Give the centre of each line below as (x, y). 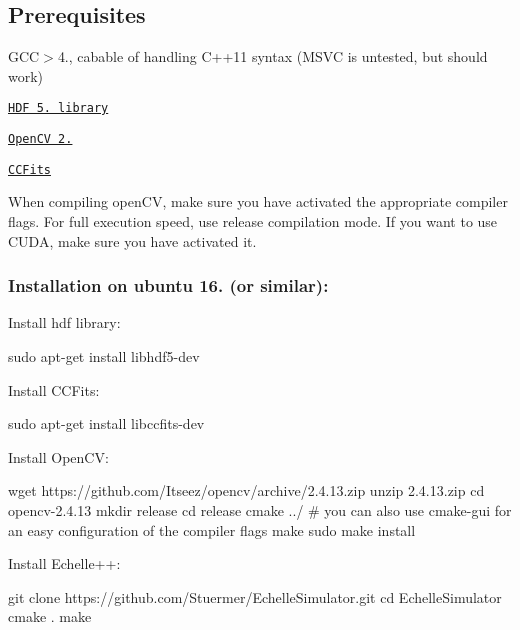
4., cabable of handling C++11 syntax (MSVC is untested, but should (272, 56)
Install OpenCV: (58, 456)
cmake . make (50, 616)
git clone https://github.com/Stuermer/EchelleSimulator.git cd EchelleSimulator (255, 596)
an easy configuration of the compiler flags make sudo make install (212, 529)
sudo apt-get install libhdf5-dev (104, 355)
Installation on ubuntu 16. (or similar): (168, 285)
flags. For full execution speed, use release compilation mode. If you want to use (253, 220)
